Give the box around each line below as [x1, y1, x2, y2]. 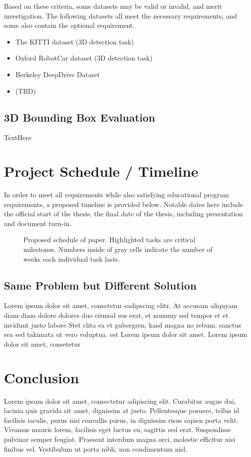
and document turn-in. [4, 218, 72, 228]
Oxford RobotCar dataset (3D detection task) [15, 53, 153, 63]
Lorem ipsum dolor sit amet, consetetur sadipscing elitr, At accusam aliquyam [4, 300, 238, 311]
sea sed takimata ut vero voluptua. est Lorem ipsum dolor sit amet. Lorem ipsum [4, 329, 248, 339]
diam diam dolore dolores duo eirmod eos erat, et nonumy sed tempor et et [4, 310, 229, 320]
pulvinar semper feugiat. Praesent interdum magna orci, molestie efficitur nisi [4, 434, 235, 444]
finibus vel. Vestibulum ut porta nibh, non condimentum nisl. [4, 443, 188, 454]
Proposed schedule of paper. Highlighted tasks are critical [23, 234, 195, 245]
